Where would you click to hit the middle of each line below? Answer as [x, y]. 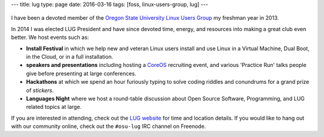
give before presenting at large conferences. [81, 73]
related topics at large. [54, 107]
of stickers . [40, 90]
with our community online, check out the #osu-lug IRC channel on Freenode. [109, 126]
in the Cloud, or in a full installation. [70, 56]
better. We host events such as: [50, 37]
